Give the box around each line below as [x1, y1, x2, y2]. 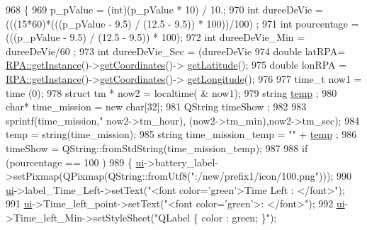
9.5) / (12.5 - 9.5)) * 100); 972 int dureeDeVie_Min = [69, 30, 305, 45]
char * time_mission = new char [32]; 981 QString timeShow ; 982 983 [6, 99, 307, 114]
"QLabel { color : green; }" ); [154, 209, 277, 224]
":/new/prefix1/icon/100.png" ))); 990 [191, 168, 351, 183]
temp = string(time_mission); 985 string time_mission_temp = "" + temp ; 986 [6, 127, 357, 142]
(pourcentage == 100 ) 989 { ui [6, 154, 145, 169]
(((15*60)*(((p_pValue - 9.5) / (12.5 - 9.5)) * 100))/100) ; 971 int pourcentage [6, 16, 349, 30]
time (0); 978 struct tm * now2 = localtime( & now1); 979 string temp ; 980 [6, 85, 337, 100]
